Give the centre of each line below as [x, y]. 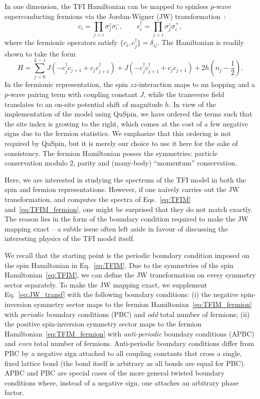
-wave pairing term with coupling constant [73, 94]
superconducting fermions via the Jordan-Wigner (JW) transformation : [115, 16]
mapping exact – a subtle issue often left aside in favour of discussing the [116, 228]
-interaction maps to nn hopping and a [196, 84]
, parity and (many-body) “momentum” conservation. [155, 163]
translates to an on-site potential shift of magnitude [84, 104]
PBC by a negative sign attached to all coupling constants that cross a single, [123, 353]
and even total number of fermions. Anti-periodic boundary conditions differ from [130, 343]
